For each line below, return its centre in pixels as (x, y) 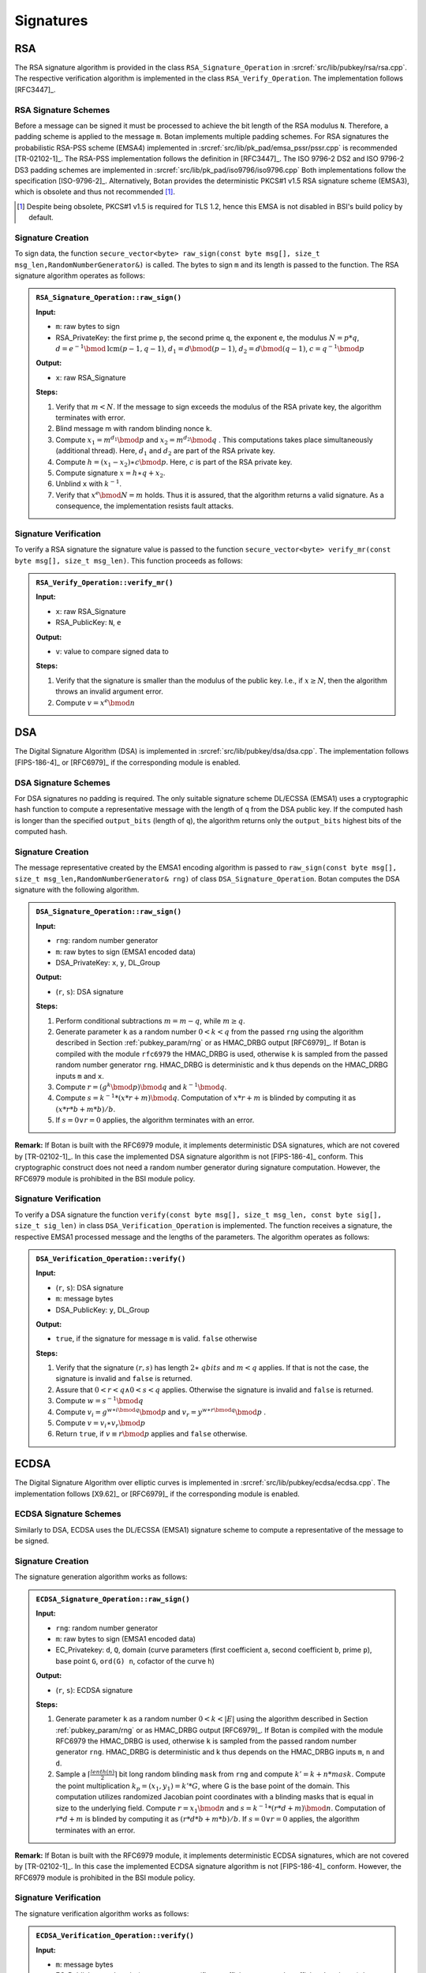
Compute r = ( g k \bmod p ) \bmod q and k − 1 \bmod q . (141, 1086)
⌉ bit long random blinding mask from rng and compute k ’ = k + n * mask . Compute (250, 1774)
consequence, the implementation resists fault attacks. (145, 506)
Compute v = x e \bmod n (95, 702)
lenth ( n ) (103, 1772)
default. (41, 218)
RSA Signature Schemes (62, 110)
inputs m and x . (80, 1076)
